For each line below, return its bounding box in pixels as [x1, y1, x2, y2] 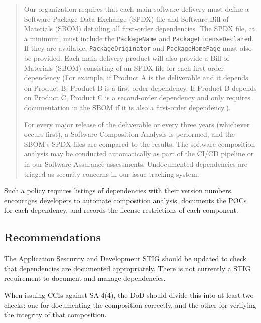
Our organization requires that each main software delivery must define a [24, 4, 249, 14]
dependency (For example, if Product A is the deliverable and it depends [24, 72, 248, 83]
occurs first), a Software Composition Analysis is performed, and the [24, 129, 235, 139]
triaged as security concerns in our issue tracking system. [24, 168, 199, 179]
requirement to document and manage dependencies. [4, 273, 166, 283]
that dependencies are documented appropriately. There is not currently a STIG [4, 263, 251, 273]
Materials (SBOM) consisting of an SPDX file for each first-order [24, 62, 224, 73]
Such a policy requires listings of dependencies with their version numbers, [4, 185, 233, 196]
